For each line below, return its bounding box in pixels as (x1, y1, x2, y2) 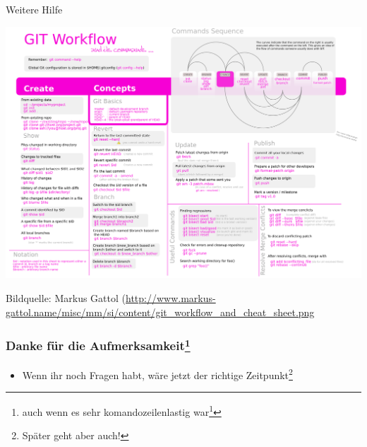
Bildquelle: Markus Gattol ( (6, 291, 126, 306)
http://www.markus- (126, 291, 216, 306)
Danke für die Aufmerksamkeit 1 (6, 335, 191, 354)
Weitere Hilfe (6, 2, 63, 16)
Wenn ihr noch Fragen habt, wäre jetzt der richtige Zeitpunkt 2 (22, 365, 293, 382)
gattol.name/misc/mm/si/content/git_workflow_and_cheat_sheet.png (6, 304, 315, 319)
